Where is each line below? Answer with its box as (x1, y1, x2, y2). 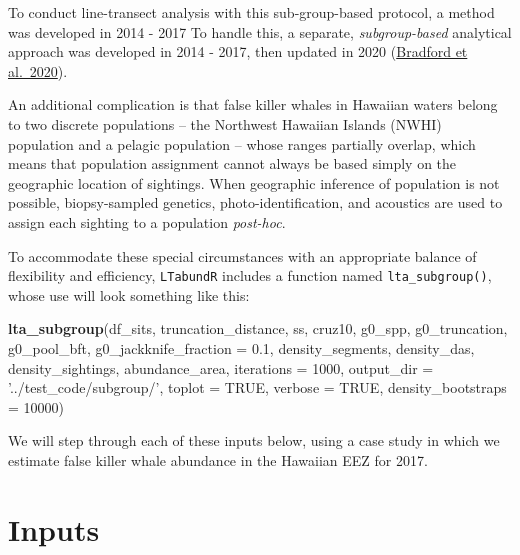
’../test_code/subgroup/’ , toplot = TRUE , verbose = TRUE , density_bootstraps (8, 377, 507, 398)
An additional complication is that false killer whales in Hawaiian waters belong (8, 94, 498, 115)
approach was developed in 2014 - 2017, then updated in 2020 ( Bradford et (8, 41, 468, 62)
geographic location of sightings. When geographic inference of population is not (8, 172, 500, 193)
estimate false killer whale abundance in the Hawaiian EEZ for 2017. (8, 449, 428, 470)
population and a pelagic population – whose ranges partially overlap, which (8, 133, 476, 154)
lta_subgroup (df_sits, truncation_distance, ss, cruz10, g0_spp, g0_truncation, (8, 318, 508, 339)
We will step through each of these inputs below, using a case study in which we (8, 430, 500, 451)
